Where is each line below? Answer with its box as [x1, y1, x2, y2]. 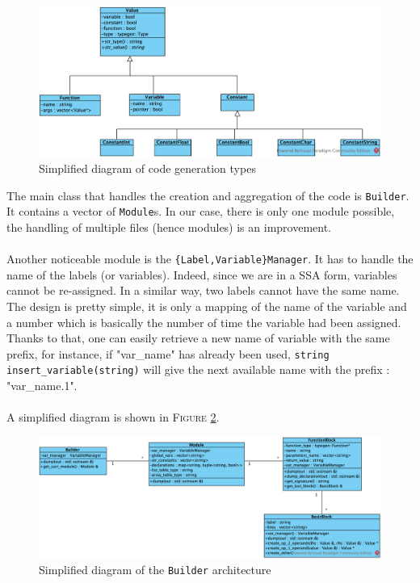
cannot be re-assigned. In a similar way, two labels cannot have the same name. [6, 282, 400, 299]
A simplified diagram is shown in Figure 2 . [6, 409, 220, 426]
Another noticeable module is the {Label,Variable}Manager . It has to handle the [6, 250, 414, 267]
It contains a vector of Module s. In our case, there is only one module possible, [6, 203, 395, 220]
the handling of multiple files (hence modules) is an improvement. [6, 219, 331, 235]
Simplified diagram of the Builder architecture [39, 561, 271, 578]
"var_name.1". [6, 377, 78, 394]
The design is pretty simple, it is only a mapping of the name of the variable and [6, 298, 407, 315]
